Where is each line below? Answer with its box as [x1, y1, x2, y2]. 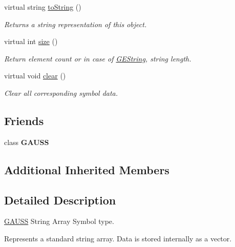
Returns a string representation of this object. [4, 18, 147, 29]
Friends [4, 112, 44, 128]
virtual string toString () [4, 2, 81, 12]
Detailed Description [4, 192, 116, 208]
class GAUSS [4, 136, 49, 147]
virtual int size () [4, 36, 58, 47]
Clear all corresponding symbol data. [4, 87, 118, 98]
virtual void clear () [4, 70, 66, 81]
